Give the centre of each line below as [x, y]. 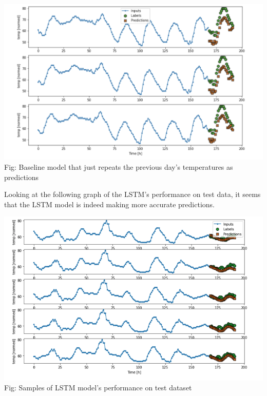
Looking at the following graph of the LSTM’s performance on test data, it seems [132, 194]
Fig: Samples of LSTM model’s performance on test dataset [98, 388]
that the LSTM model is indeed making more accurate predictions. [109, 204]
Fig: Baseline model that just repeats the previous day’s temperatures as [119, 167]
